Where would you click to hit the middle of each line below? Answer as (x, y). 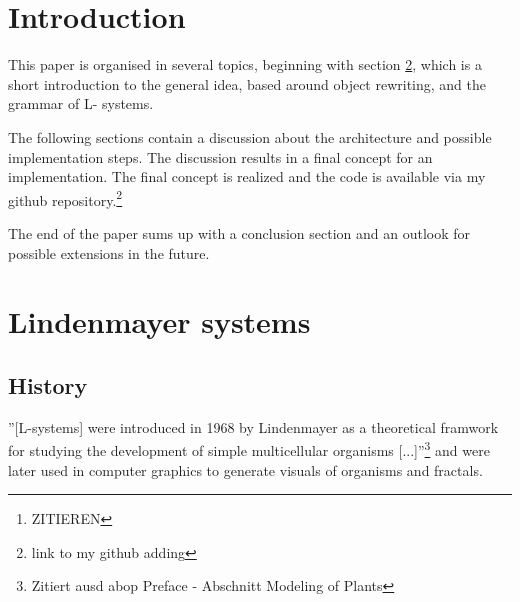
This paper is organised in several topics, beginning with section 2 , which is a (245, 64)
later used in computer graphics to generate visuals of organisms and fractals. (245, 469)
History (48, 384)
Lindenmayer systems (159, 321)
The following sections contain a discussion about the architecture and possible (250, 136)
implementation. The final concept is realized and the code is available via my (247, 176)
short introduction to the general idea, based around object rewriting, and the (247, 83)
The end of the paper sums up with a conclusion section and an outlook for (239, 232)
